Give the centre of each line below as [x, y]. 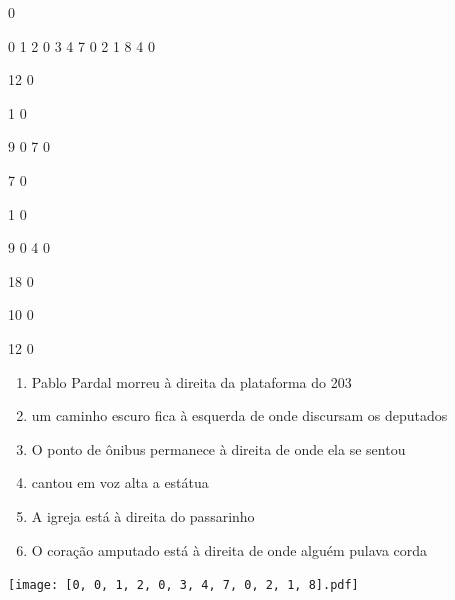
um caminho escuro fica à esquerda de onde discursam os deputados [239, 415]
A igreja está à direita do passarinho [143, 515]
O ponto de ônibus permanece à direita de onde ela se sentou [218, 448]
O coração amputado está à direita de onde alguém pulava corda [229, 549]
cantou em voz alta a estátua [120, 482]
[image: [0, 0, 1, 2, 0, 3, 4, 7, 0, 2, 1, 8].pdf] [183, 585]
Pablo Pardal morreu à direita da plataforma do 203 [191, 381]
